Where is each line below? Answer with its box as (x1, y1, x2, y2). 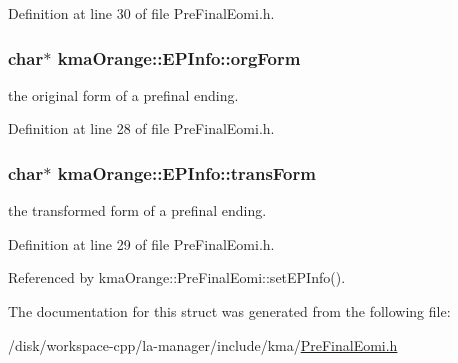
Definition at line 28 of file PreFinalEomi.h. (8, 118, 275, 139)
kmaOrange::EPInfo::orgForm (57, 45, 301, 70)
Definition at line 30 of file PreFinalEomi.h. (8, 3, 275, 23)
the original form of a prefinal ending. (8, 84, 239, 105)
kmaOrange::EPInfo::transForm (57, 160, 316, 185)
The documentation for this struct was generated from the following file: (8, 301, 451, 321)
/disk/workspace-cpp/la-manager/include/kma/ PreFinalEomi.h (8, 334, 398, 355)
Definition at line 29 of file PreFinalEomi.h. (8, 233, 275, 254)
